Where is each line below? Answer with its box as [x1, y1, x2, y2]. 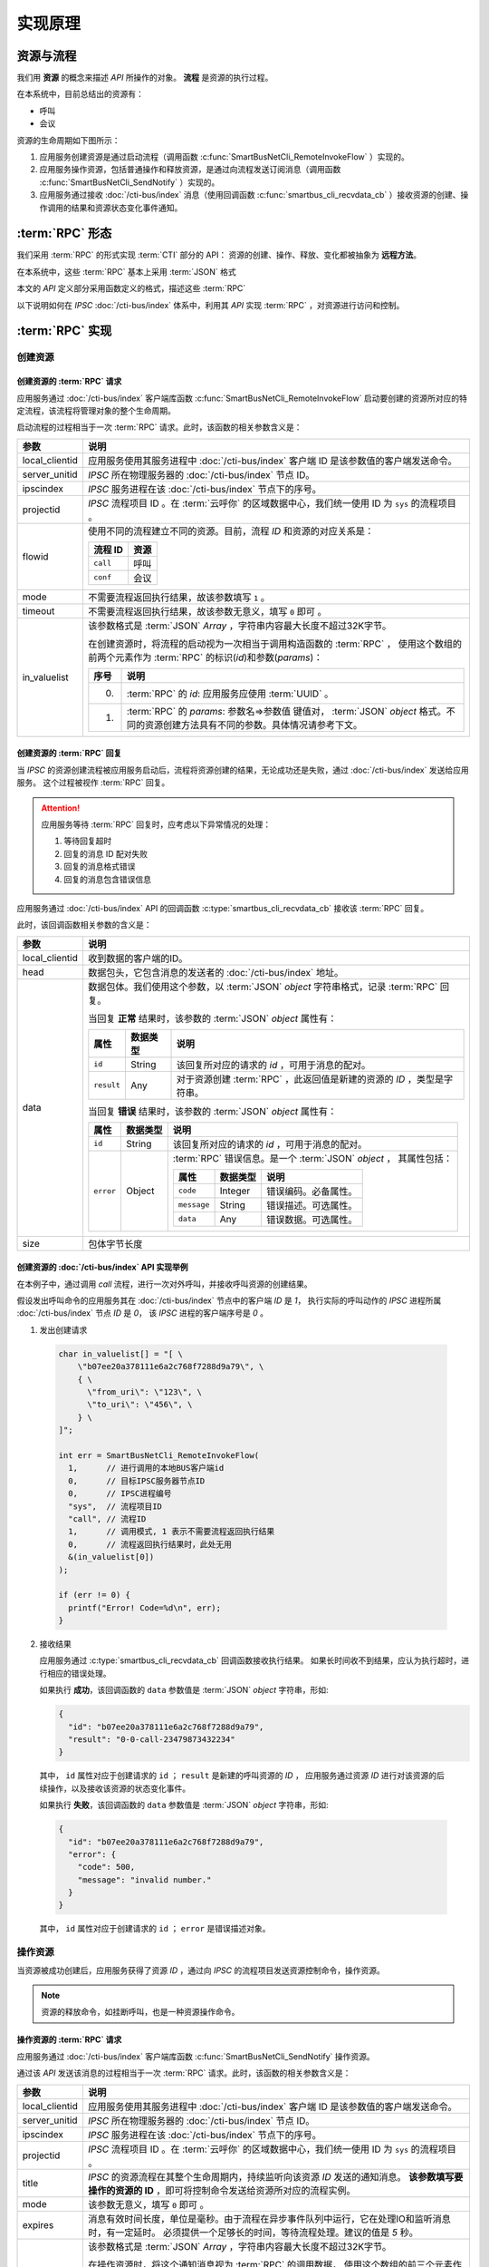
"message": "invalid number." [77, 1874, 212, 1885]
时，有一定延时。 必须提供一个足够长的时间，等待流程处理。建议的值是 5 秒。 [87, 2226, 418, 2239]
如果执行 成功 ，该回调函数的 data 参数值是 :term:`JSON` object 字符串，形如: [39, 1685, 330, 1696]
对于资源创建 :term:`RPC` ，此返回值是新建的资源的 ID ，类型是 [176, 1073, 445, 1085]
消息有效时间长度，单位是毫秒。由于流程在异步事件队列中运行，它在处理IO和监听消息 [87, 2213, 452, 2225]
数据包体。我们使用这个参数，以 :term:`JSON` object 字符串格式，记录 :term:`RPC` [87, 980, 438, 993]
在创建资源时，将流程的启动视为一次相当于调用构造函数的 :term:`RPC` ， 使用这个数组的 [87, 637, 462, 650]
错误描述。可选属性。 [266, 1199, 358, 1211]
